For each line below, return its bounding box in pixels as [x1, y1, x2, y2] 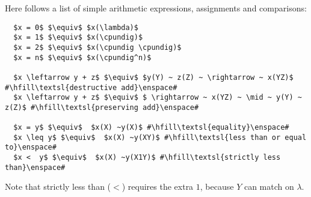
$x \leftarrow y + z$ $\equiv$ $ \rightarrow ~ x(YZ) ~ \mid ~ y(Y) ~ [13, 93, 302, 102]
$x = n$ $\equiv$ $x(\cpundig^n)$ [13, 53, 152, 62]
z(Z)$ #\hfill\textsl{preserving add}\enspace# [5, 103, 199, 112]
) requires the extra [122, 180, 194, 193]
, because [200, 180, 234, 193]
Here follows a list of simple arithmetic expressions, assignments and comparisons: [5, 2, 307, 14]
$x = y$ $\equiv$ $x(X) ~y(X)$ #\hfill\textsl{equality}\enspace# [13, 123, 289, 132]
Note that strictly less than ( [5, 180, 111, 193]
